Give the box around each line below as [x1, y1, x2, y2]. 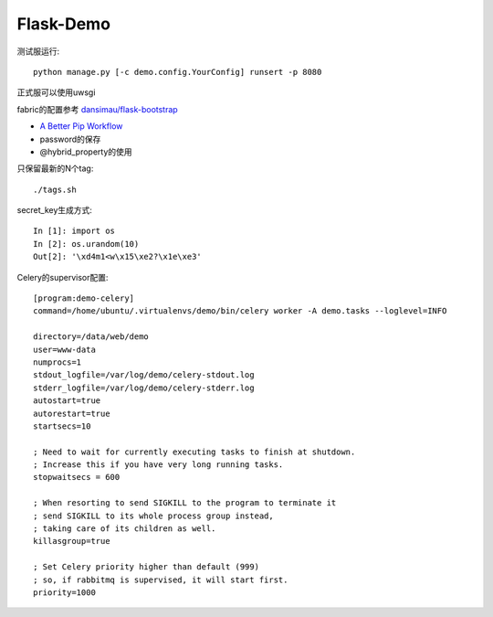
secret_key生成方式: [16, 205, 93, 216]
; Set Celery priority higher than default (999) [33, 562, 260, 572]
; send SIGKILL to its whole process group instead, [33, 510, 274, 521]
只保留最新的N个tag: [16, 163, 94, 174]
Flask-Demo [16, 14, 111, 34]
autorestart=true [33, 408, 110, 419]
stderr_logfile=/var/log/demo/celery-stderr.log [33, 382, 255, 393]
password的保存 [39, 133, 101, 144]
